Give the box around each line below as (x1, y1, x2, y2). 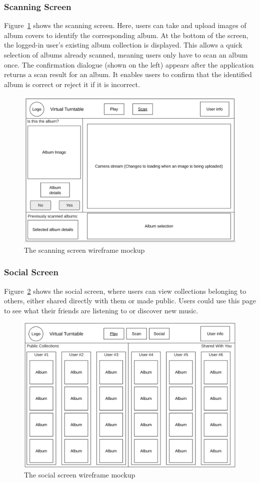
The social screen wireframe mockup (24, 469, 135, 480)
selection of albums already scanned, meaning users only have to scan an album (4, 50, 248, 60)
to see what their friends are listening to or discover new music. (4, 305, 198, 315)
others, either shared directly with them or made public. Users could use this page (4, 295, 256, 306)
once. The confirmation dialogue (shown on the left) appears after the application (4, 59, 254, 70)
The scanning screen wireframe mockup (24, 244, 145, 255)
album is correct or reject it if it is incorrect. (4, 79, 140, 89)
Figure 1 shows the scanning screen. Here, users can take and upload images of (4, 20, 246, 31)
